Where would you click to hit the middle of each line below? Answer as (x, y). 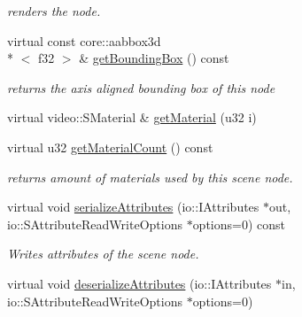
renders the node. (54, 11)
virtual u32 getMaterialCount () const (110, 147)
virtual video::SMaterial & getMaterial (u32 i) (132, 117)
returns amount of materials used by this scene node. (150, 177)
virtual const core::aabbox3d (84, 40)
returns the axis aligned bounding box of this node (141, 87)
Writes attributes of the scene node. (103, 254)
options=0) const (239, 224)
